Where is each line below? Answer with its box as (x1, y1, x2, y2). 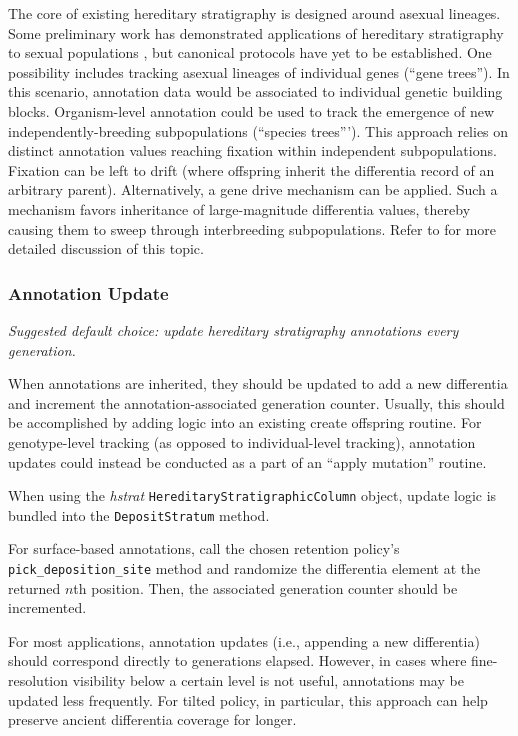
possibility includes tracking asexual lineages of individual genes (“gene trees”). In (8, 61, 510, 82)
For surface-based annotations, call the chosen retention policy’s (8, 538, 400, 559)
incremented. (8, 597, 87, 618)
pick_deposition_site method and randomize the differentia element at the (8, 558, 481, 578)
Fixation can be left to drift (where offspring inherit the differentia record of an (8, 159, 495, 180)
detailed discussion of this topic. (8, 238, 204, 259)
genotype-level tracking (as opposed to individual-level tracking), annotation (8, 431, 476, 452)
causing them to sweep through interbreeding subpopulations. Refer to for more (8, 218, 497, 239)
